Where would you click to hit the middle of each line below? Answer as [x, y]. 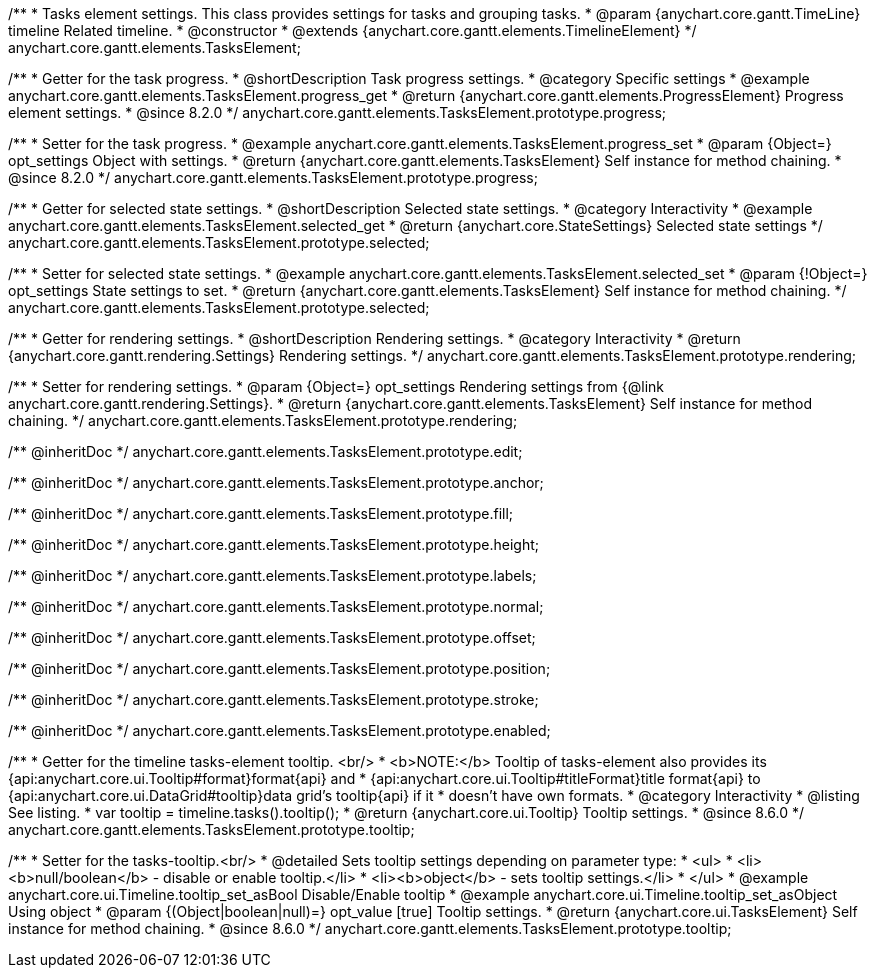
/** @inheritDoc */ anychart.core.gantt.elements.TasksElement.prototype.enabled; [279, 730]
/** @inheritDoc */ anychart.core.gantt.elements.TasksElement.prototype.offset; [272, 637]
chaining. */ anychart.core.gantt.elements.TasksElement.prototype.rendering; [263, 420]
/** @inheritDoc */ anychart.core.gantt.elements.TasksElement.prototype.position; [279, 668]
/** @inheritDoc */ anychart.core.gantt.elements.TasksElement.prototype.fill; [261, 513]
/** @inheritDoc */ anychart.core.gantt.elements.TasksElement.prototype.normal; [276, 606]
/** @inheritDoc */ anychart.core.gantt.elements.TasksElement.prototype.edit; [265, 451]
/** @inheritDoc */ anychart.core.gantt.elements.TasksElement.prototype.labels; [272, 575]
